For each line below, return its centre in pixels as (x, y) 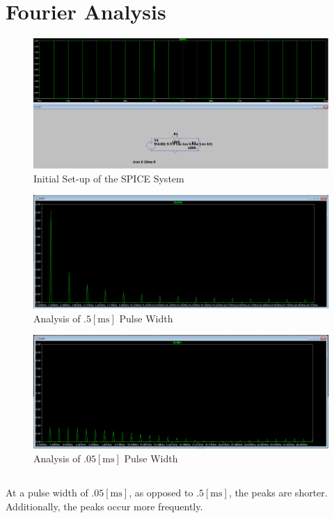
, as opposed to (161, 493)
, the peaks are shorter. (278, 493)
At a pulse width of (47, 493)
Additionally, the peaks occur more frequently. (104, 506)
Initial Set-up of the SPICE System (109, 178)
